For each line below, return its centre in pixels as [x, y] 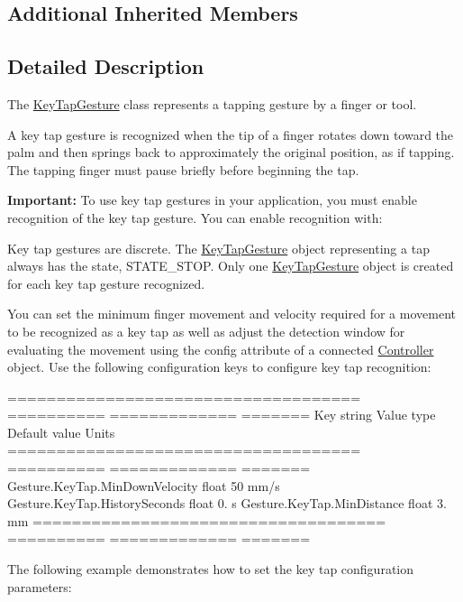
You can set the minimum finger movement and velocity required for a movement [231, 314]
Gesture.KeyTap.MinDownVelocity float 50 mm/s [144, 485]
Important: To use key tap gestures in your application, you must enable [212, 200]
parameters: [40, 586]
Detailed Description [106, 66]
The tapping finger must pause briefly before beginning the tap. [183, 169]
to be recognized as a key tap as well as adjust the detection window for [206, 331]
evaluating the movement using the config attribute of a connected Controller [221, 349]
